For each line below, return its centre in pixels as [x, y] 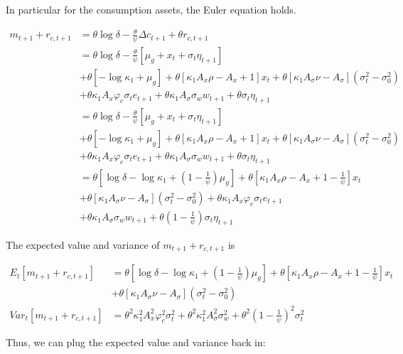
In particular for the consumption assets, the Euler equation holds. [151, 9]
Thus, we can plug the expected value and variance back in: [136, 342]
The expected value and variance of [83, 244]
